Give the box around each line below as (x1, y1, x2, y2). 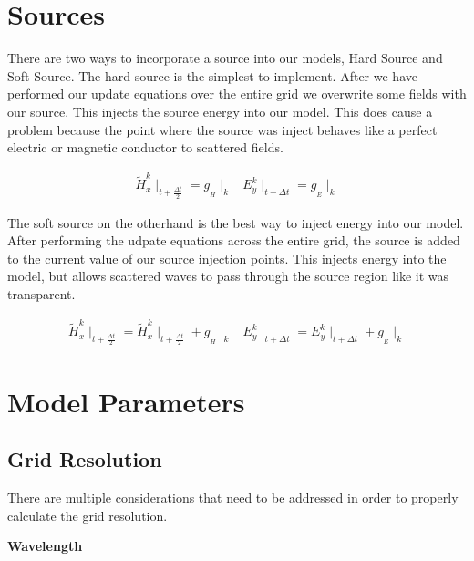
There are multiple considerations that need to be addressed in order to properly (7, 488, 459, 507)
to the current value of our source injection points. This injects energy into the (7, 248, 447, 267)
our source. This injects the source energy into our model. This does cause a (7, 101, 433, 120)
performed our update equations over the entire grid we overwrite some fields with (7, 84, 467, 103)
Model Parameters (7, 382, 245, 420)
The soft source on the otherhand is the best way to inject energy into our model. (7, 213, 464, 232)
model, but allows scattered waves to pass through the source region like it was (7, 266, 449, 286)
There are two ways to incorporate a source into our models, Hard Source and (7, 48, 443, 68)
